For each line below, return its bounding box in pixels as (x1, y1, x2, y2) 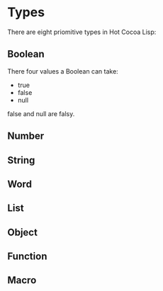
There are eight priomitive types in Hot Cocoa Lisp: (7, 28, 157, 36)
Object (7, 226, 38, 238)
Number (7, 130, 45, 142)
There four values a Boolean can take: (7, 67, 118, 75)
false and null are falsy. (7, 109, 75, 118)
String (7, 154, 35, 166)
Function (7, 251, 47, 263)
